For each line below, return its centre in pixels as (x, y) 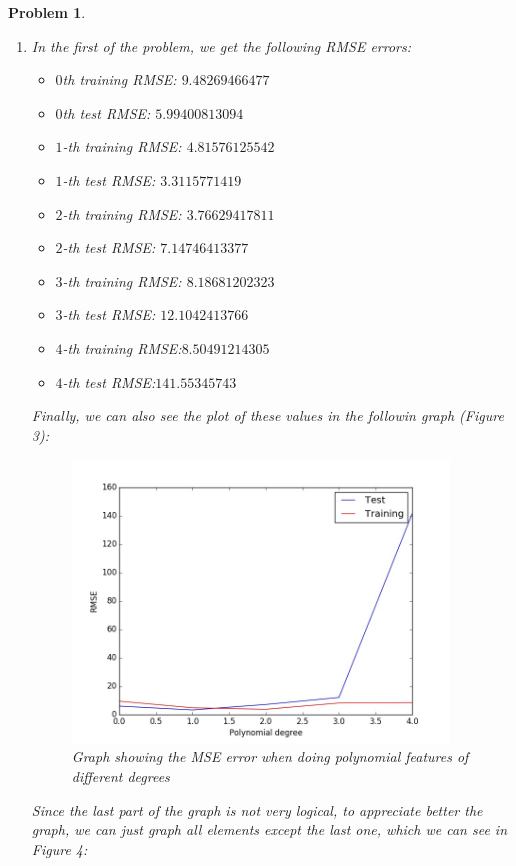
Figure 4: (59, 848)
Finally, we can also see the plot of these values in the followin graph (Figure (267, 415)
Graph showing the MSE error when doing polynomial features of (270, 756)
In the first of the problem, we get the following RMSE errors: (221, 45)
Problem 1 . (47, 12)
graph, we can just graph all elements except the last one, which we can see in (269, 829)
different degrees (120, 775)
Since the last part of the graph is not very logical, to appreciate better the (257, 809)
